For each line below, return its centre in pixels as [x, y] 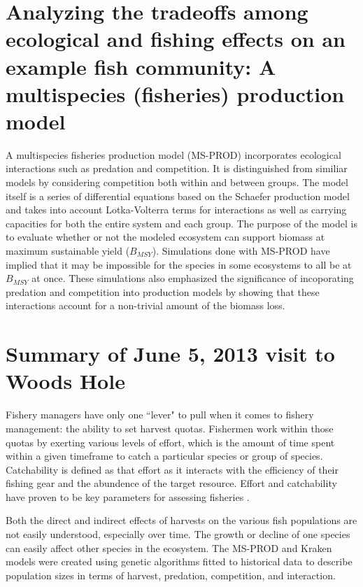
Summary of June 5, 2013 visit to [170, 354]
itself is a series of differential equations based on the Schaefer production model [178, 196]
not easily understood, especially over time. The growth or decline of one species [178, 534]
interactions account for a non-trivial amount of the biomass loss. [145, 305]
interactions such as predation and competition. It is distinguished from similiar [177, 168]
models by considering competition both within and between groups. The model [177, 182]
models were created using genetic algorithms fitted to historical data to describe [179, 561]
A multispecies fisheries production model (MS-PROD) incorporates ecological [173, 154]
